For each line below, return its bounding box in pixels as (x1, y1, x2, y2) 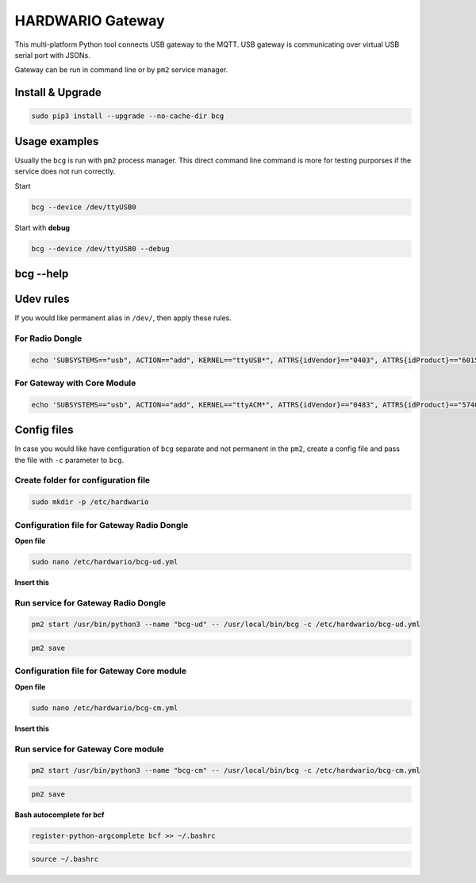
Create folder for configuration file (14, 475, 151, 486)
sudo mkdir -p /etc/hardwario (31, 498, 149, 506)
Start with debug (14, 223, 71, 232)
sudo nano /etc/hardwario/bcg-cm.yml (31, 703, 178, 713)
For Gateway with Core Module (14, 377, 136, 388)
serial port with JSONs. (14, 50, 90, 59)
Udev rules (14, 292, 70, 305)
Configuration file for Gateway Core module (14, 666, 186, 677)
